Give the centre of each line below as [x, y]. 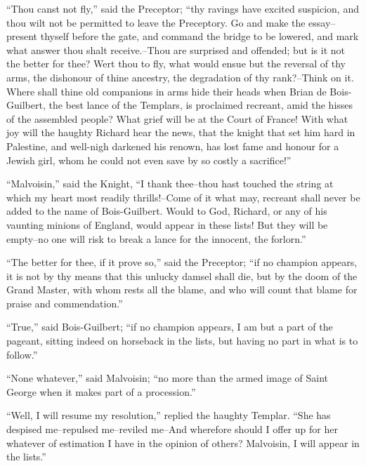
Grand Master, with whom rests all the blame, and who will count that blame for [182, 289]
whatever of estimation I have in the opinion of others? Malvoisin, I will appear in [183, 442]
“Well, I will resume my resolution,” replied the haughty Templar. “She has [169, 415]
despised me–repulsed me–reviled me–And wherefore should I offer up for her [172, 429]
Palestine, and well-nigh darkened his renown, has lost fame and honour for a [173, 146]
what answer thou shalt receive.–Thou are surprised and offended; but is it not [176, 49]
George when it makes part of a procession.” [101, 391]
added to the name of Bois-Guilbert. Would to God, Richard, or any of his [167, 211]
